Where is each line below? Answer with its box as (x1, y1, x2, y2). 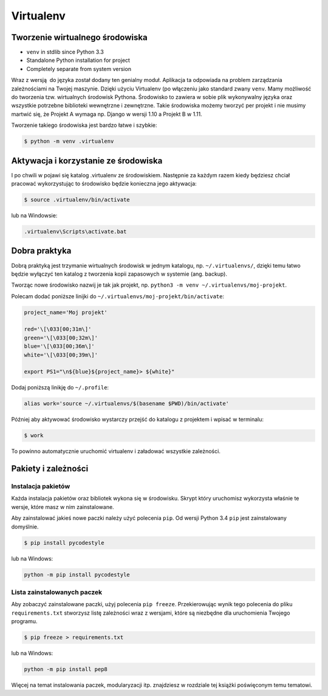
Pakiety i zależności (11, 463, 89, 474)
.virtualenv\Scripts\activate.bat (24, 228, 127, 235)
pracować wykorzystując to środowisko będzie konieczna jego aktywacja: (11, 180, 197, 188)
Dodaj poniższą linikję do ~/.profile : (11, 384, 109, 391)
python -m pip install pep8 (24, 666, 108, 673)
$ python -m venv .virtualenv (24, 138, 114, 145)
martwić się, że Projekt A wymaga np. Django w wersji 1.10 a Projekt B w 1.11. (11, 110, 203, 118)
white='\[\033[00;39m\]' (24, 351, 98, 358)
